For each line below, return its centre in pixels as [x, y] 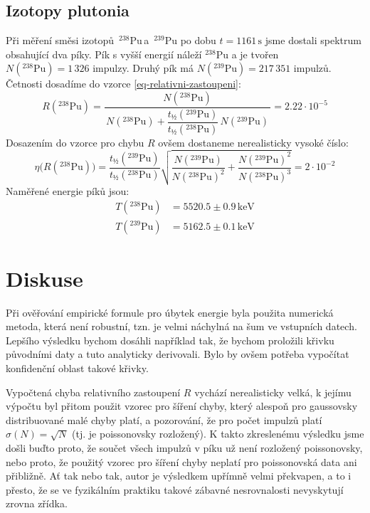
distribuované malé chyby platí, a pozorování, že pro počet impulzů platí [164, 419]
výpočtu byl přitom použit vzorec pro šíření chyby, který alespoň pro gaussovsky [182, 406]
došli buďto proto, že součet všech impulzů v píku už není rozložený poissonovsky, [184, 448]
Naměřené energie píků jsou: [68, 190]
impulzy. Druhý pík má [143, 68]
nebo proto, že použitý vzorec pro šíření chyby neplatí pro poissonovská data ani [181, 461]
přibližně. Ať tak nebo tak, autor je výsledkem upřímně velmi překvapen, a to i [179, 476]
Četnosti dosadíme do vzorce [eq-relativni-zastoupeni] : [123, 84]
